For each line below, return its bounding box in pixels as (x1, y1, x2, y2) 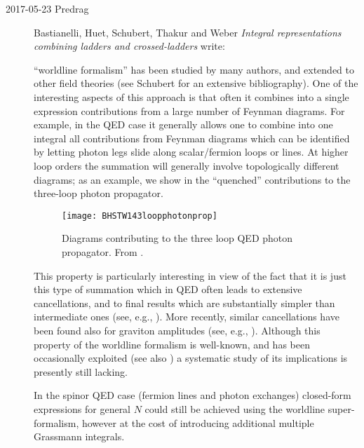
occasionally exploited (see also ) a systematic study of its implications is (34, 351, 348, 365)
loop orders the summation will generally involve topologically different (34, 158, 339, 172)
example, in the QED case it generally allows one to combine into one (34, 117, 333, 132)
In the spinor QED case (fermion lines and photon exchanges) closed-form (34, 388, 351, 402)
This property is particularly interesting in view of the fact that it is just (34, 268, 346, 283)
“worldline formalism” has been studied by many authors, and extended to (34, 62, 355, 76)
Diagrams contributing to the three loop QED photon (62, 231, 293, 245)
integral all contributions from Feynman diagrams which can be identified (34, 130, 350, 145)
